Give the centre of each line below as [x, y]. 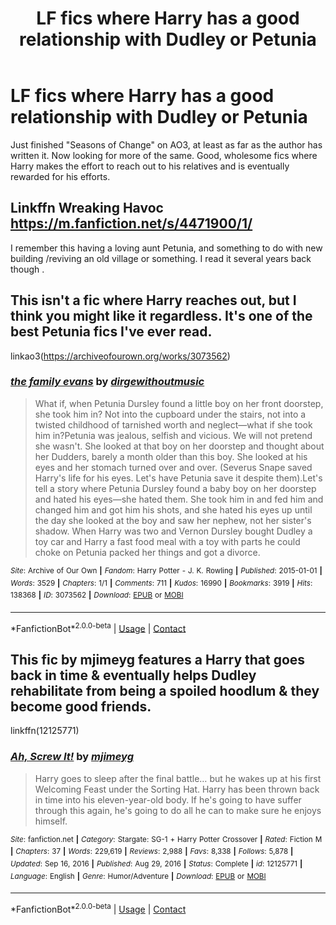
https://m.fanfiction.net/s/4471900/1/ [131, 223]
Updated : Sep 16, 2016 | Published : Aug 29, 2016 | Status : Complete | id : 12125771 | [156, 863]
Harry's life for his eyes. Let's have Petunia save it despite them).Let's [178, 478]
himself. [51, 821]
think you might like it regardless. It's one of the [161, 316]
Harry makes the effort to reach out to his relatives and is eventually [150, 166]
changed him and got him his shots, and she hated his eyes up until [173, 509]
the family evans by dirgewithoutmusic [107, 382]
